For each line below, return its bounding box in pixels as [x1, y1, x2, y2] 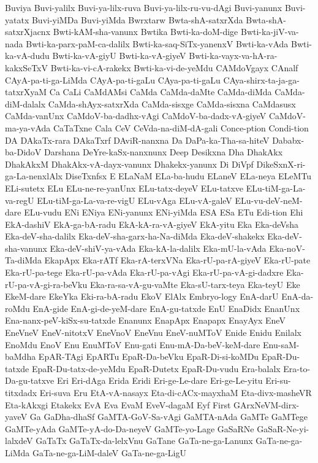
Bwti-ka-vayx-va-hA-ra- [189, 49, 278, 62]
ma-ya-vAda [5, 121, 51, 134]
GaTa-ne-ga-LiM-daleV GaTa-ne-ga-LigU [32, 446, 186, 459]
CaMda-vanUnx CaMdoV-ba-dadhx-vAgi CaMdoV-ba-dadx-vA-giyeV [5, 109, 267, 122]
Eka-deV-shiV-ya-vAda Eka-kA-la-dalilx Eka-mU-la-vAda [50, 241, 267, 254]
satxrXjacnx [5, 25, 51, 38]
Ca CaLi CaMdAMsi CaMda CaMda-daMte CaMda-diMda [49, 85, 272, 98]
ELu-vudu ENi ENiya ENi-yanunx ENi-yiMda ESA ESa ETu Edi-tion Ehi [24, 206, 303, 219]
